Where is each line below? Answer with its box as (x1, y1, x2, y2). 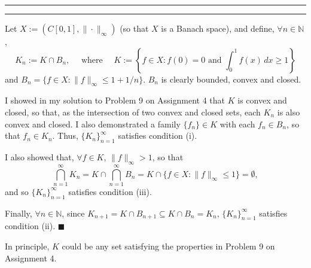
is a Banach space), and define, (161, 22, 275, 34)
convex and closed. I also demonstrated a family (5, 117, 181, 130)
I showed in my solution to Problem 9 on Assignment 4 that (5, 94, 225, 106)
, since (62, 206, 85, 219)
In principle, (5, 240, 50, 252)
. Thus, (52, 129, 78, 142)
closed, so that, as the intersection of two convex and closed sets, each (5, 105, 261, 118)
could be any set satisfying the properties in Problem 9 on (62, 240, 275, 252)
